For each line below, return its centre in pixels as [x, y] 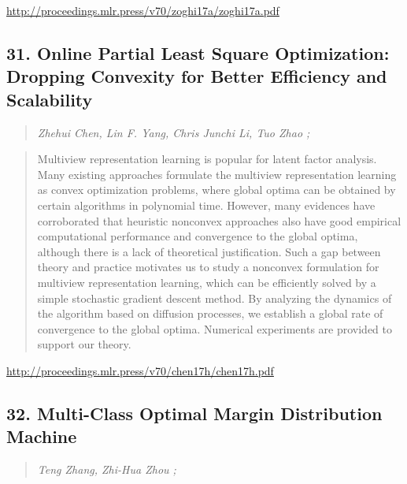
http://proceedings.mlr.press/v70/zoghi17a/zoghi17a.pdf [143, 10]
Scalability [50, 99]
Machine [42, 436]
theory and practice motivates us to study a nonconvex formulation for [208, 267]
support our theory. [84, 344]
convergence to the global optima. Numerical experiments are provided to [215, 328]
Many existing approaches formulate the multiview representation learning [217, 174]
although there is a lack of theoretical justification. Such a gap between [209, 251]
